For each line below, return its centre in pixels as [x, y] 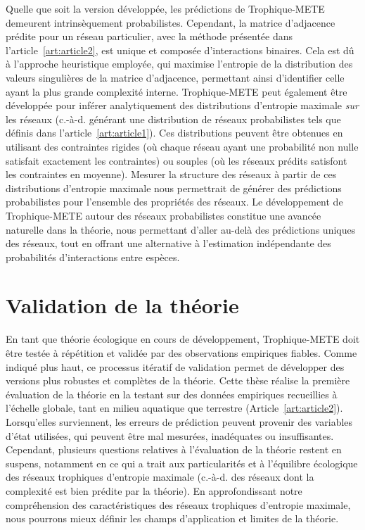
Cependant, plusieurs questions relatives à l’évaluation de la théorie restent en [174, 449]
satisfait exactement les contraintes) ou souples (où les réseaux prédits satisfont [177, 160]
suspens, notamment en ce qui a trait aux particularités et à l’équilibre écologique [182, 463]
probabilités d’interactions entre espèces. [93, 257]
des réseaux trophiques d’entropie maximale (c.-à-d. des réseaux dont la [160, 477]
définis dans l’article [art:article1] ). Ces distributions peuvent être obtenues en [174, 133]
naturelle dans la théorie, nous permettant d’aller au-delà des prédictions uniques [181, 229]
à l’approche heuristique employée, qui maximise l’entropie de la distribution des [179, 64]
